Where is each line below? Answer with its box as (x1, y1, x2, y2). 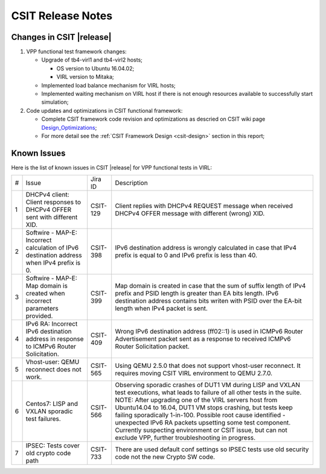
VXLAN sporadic (25, 407, 73, 416)
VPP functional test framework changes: (26, 48, 127, 55)
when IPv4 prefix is (25, 259, 81, 267)
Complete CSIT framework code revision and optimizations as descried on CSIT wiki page (41, 115, 266, 123)
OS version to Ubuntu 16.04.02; (56, 65, 135, 72)
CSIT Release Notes (11, 9, 113, 22)
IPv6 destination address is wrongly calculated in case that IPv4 (115, 244, 297, 252)
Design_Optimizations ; (41, 124, 97, 131)
